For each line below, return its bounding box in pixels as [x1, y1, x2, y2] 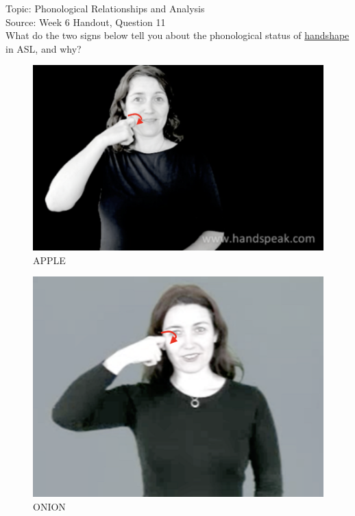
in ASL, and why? [5, 41, 82, 55]
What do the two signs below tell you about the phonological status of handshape [5, 28, 350, 42]
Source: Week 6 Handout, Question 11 [5, 14, 166, 29]
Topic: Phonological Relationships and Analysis [5, 1, 205, 15]
